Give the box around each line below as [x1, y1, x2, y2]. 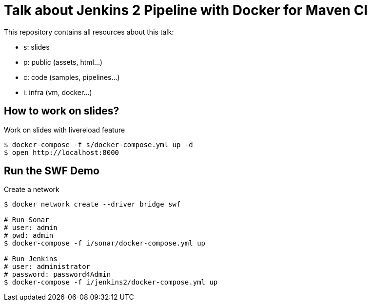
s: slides [23, 42, 50, 51]
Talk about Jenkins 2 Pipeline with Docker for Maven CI [4, 2, 368, 19]
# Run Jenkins [4, 255, 58, 263]
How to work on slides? [4, 105, 119, 117]
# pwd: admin [4, 231, 54, 240]
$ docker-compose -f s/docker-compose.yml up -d [4, 140, 193, 149]
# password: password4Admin [4, 270, 111, 279]
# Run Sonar [4, 216, 49, 224]
